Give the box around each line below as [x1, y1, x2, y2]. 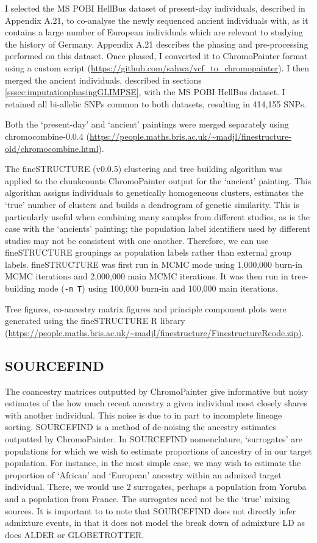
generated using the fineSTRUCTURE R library [5, 314, 185, 327]
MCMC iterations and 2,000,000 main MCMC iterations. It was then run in [5, 270, 288, 282]
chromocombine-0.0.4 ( [5, 129, 90, 142]
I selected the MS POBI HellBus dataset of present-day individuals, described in [5, 2, 305, 14]
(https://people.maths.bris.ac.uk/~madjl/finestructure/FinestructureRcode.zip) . [5, 326, 304, 339]
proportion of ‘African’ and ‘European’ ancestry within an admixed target [5, 468, 282, 481]
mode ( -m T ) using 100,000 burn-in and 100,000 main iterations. [38, 282, 278, 295]
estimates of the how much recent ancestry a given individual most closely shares [5, 397, 308, 409]
